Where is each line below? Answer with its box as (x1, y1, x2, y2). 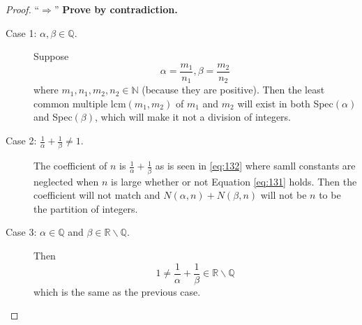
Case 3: (6, 225, 37, 239)
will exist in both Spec (237, 96, 333, 110)
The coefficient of (33, 158, 107, 173)
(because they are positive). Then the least (142, 82, 325, 97)
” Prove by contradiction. (54, 2, 178, 16)
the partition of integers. (33, 201, 138, 216)
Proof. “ (6, 2, 40, 16)
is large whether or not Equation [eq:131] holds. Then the (111, 174, 357, 188)
